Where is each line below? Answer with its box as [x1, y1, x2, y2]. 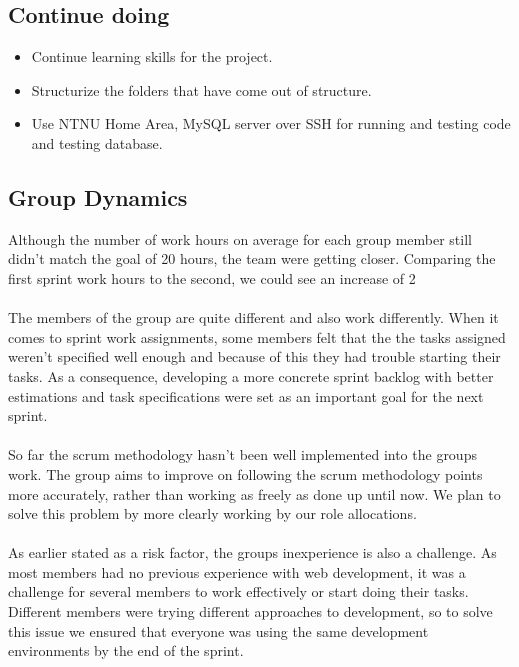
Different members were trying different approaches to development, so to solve [8, 601, 493, 622]
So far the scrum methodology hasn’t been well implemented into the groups [8, 444, 477, 465]
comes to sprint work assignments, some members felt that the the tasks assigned [8, 326, 506, 347]
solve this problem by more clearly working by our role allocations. [8, 503, 417, 524]
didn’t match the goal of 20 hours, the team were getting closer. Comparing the [8, 248, 496, 269]
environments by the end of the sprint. [8, 640, 244, 661]
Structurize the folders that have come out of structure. [31, 79, 372, 100]
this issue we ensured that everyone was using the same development [8, 620, 429, 641]
